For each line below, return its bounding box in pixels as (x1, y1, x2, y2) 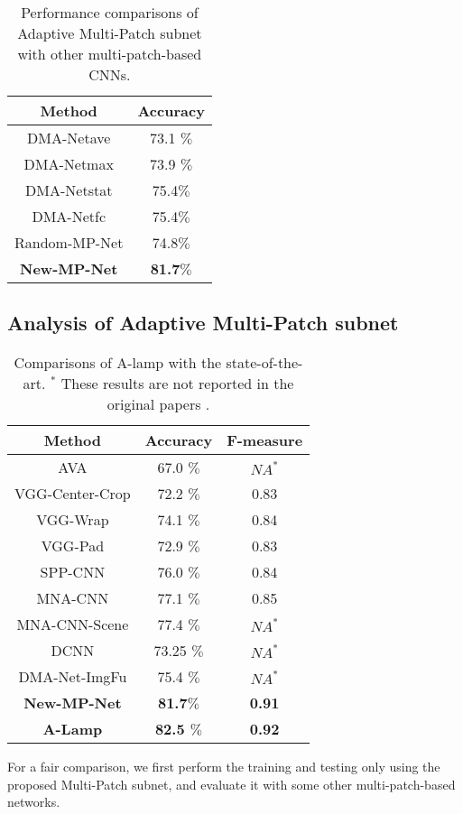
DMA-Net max (23, 153, 114, 174)
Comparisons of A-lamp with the (14, 352, 222, 374)
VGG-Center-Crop (14, 483, 131, 504)
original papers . (106, 393, 210, 415)
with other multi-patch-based (17, 43, 202, 64)
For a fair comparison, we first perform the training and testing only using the (7, 757, 440, 776)
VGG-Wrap (36, 509, 109, 531)
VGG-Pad (41, 535, 105, 557)
